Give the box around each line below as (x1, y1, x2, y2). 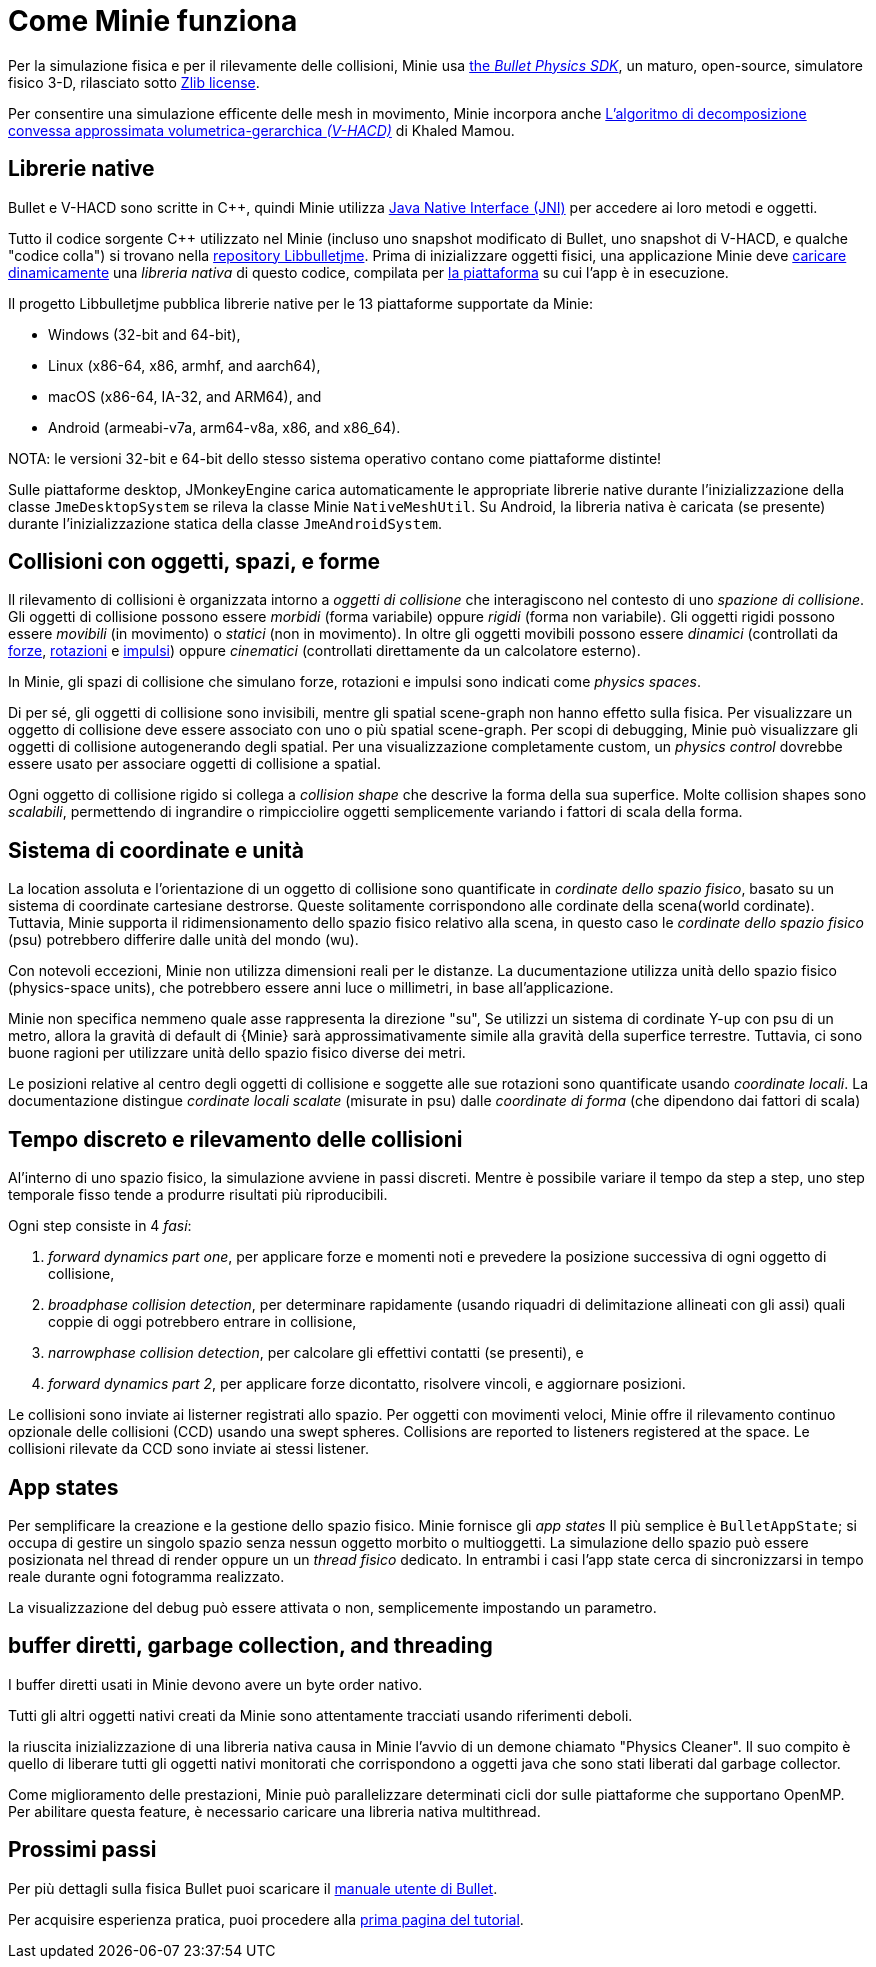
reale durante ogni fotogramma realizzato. (8, 1567, 285, 1585)
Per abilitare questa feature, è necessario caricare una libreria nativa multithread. (8, 1802, 541, 1820)
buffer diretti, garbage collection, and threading (8, 1633, 493, 1659)
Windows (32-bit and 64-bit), (48, 325, 241, 343)
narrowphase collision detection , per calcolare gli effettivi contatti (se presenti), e (48, 1344, 584, 1362)
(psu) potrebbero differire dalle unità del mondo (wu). (8, 931, 359, 949)
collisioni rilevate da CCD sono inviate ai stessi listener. (8, 1440, 369, 1458)
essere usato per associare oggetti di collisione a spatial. (8, 755, 382, 773)
